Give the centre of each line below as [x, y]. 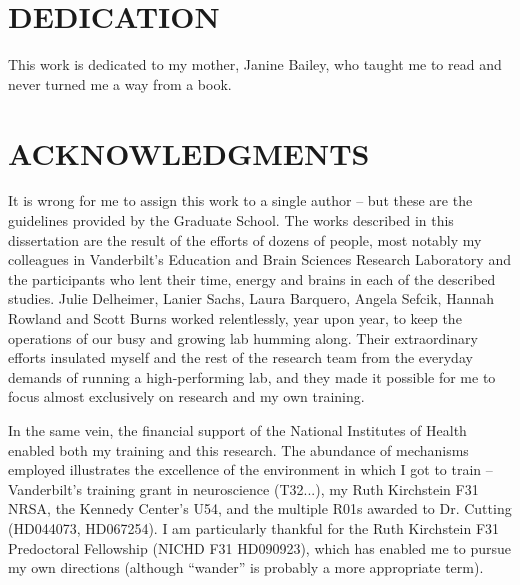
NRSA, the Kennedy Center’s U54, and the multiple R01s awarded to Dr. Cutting [260, 508]
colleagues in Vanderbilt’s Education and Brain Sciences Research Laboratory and [259, 259]
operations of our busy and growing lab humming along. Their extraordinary [243, 337]
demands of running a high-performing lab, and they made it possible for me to [252, 376]
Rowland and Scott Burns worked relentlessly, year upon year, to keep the [235, 318]
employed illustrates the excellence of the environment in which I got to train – [250, 469]
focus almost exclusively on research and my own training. [186, 396]
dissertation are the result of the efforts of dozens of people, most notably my [245, 239]
